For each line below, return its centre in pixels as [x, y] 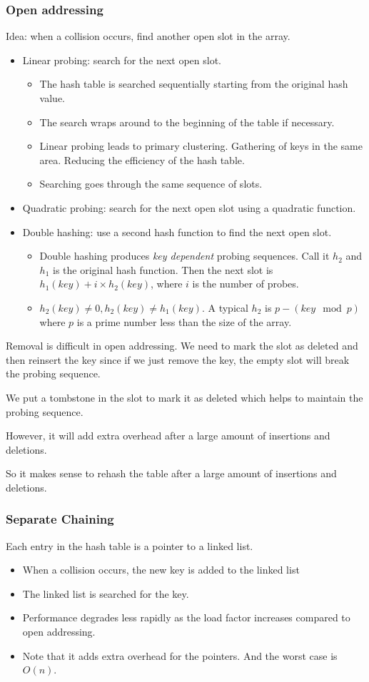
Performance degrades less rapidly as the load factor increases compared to [186, 617]
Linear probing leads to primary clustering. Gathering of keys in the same [201, 146]
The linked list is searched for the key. [106, 593]
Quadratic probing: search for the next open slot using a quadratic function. [189, 207]
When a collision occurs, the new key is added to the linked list [161, 570]
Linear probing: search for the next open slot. [122, 60]
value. [52, 98]
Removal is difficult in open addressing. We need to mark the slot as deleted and [182, 346]
